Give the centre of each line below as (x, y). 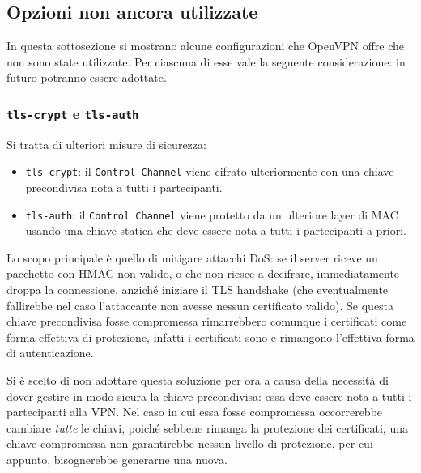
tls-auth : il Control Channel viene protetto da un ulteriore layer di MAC (212, 214)
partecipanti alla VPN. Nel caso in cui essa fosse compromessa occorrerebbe (195, 412)
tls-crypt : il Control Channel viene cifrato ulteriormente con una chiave (210, 171)
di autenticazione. (50, 353)
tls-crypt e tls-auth (73, 113)
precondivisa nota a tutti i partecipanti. (124, 187)
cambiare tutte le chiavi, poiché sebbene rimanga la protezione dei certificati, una (207, 427)
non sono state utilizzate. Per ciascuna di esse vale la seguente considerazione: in (206, 61)
